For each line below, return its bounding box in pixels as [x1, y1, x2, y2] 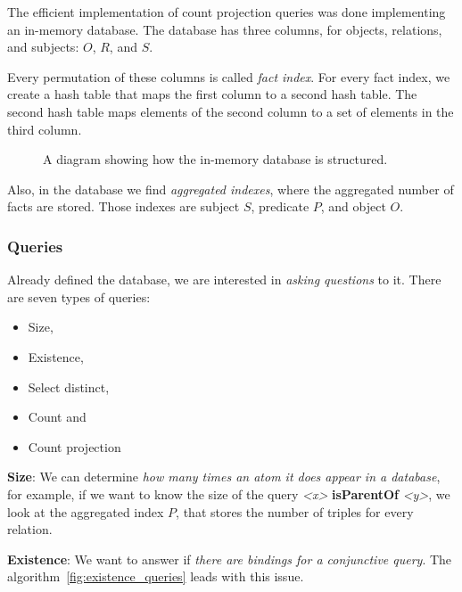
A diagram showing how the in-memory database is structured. [43, 150, 388, 169]
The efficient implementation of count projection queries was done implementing [7, 3, 446, 21]
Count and [28, 407, 87, 426]
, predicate [251, 197, 309, 216]
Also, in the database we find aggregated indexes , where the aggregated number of [7, 179, 454, 198]
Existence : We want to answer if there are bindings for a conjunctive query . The [7, 549, 452, 568]
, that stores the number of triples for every [176, 502, 414, 521]
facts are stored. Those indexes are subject [7, 197, 240, 216]
